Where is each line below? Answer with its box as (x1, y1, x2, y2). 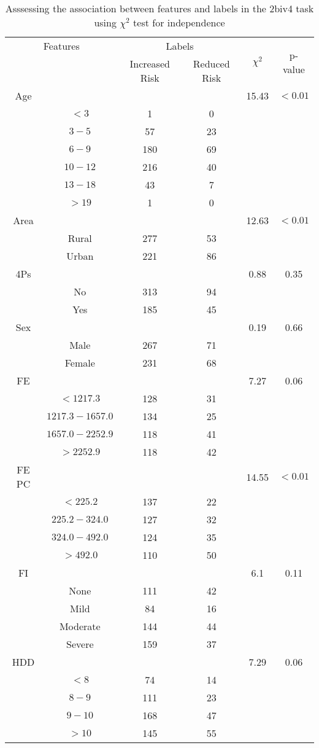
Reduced (193, 56, 230, 71)
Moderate (59, 619, 101, 633)
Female (64, 356, 95, 370)
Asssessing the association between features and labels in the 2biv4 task (5, 1, 314, 15)
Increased (129, 56, 170, 71)
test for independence (133, 15, 225, 29)
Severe (66, 637, 94, 651)
